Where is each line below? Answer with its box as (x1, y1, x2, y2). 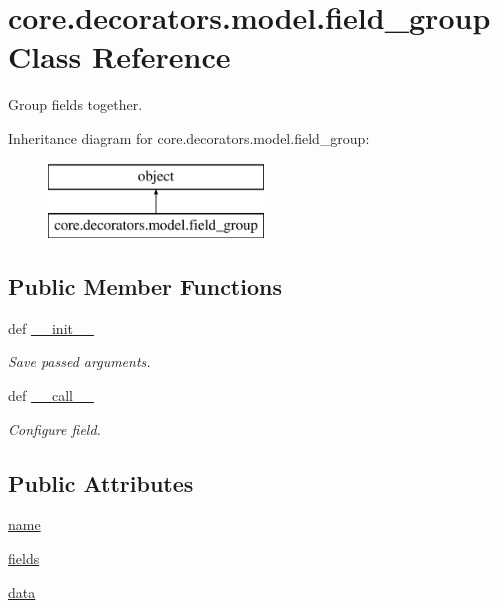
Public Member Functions (8, 271, 282, 302)
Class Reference (8, 36, 231, 77)
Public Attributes (8, 467, 194, 498)
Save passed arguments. (8, 351, 151, 372)
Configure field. (8, 418, 101, 439)
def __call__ (8, 385, 94, 406)
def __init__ (8, 317, 94, 338)
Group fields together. (8, 94, 143, 115)
